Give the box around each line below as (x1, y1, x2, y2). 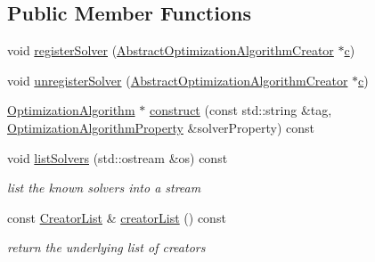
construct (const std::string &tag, (149, 101, 332, 119)
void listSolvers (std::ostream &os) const (7, 148, 228, 167)
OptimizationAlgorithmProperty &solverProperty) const (7, 118, 315, 136)
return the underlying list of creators (7, 238, 206, 257)
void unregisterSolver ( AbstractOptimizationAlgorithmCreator (7, 70, 348, 89)
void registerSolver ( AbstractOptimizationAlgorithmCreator (7, 41, 334, 60)
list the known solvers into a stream (7, 178, 201, 197)
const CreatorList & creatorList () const (7, 208, 226, 226)
